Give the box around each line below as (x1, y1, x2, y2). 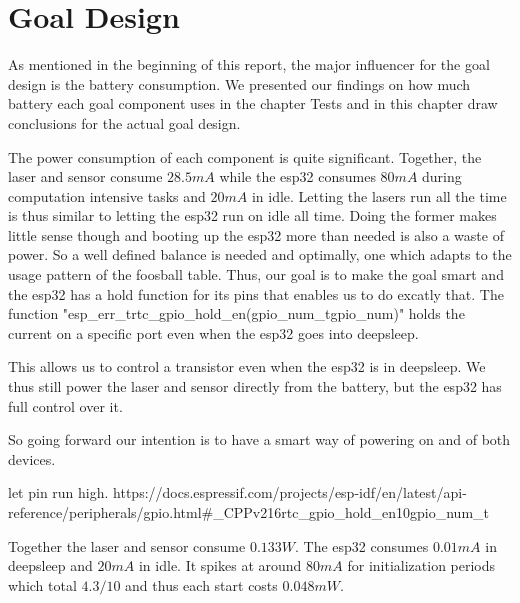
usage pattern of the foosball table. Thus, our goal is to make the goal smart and (8, 264, 504, 285)
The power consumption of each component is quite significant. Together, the (8, 146, 482, 167)
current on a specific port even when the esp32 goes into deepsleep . (8, 322, 419, 343)
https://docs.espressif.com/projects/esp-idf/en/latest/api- (113, 482, 467, 503)
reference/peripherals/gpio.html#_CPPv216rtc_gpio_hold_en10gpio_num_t (8, 502, 490, 522)
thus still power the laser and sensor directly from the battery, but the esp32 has (8, 376, 502, 397)
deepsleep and (8, 555, 93, 576)
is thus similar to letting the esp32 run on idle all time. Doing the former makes (8, 205, 497, 226)
